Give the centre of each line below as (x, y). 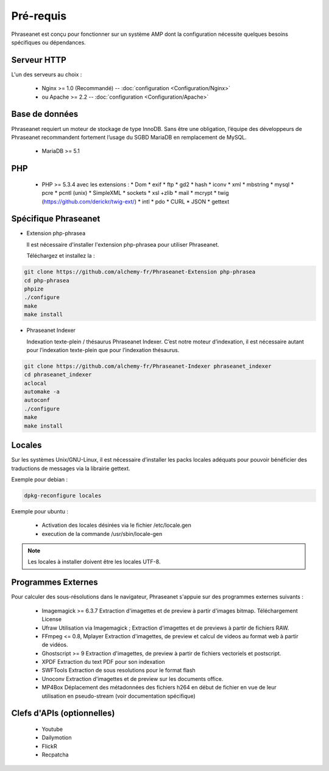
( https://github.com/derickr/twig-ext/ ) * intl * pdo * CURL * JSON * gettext (136, 202)
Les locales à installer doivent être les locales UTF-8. (94, 562)
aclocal (35, 383)
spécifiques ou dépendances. (49, 42)
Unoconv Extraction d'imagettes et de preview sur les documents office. (133, 678)
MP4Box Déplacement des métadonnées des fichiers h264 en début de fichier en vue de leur (159, 688)
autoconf (37, 400)
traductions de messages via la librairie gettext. (71, 468)
